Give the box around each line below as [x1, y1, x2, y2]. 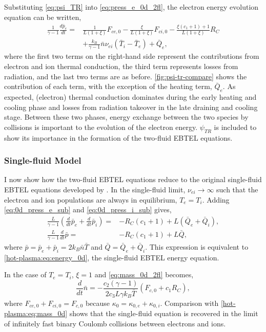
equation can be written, [4, 11, 81, 22]
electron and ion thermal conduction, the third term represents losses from [4, 60, 238, 71]
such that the [216, 184, 258, 194]
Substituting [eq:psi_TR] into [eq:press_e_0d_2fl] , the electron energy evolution [4, 2, 259, 12]
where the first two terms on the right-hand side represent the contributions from [4, 51, 259, 61]
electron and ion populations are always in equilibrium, [4, 194, 177, 205]
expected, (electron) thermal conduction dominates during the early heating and [4, 91, 257, 102]
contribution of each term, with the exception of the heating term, [4, 81, 212, 92]
